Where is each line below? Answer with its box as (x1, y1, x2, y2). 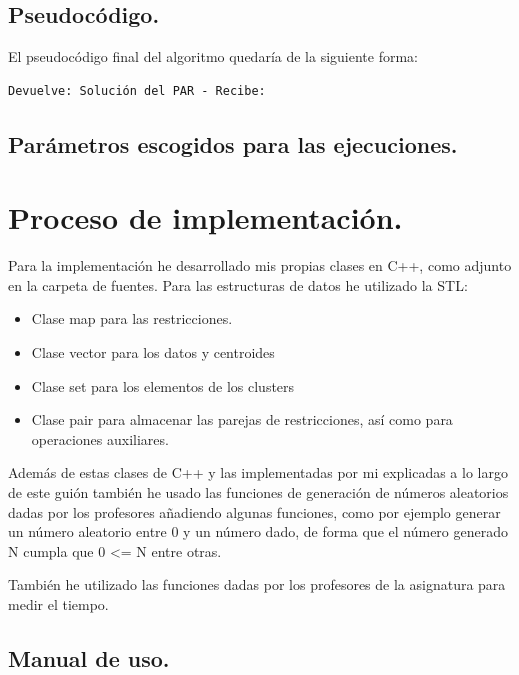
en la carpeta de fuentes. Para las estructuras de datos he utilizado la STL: (8, 274, 468, 295)
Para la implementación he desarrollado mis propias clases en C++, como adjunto (8, 255, 512, 276)
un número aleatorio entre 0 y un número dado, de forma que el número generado (8, 521, 508, 542)
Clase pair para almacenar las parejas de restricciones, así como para (31, 409, 453, 430)
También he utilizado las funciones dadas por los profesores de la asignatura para (8, 574, 506, 595)
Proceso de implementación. (8, 197, 403, 238)
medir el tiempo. (8, 594, 109, 615)
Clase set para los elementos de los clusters (31, 375, 295, 396)
